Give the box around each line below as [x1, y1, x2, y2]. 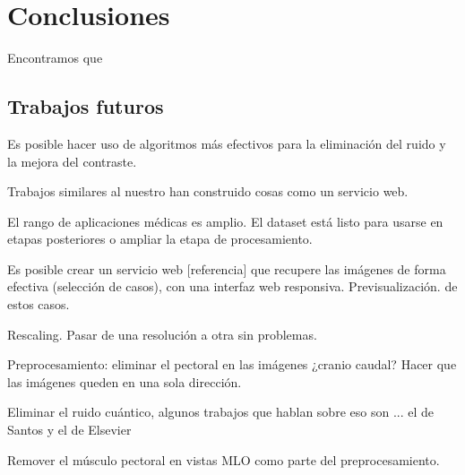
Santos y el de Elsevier [7, 420, 132, 439]
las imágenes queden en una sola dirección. [7, 372, 242, 391]
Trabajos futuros [7, 92, 164, 120]
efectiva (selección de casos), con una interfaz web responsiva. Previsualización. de [7, 277, 458, 296]
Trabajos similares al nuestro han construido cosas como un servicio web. [7, 182, 409, 201]
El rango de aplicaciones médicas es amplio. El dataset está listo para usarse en [7, 212, 443, 230]
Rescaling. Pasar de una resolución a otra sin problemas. [7, 324, 317, 343]
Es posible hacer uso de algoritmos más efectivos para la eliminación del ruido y [7, 134, 446, 152]
